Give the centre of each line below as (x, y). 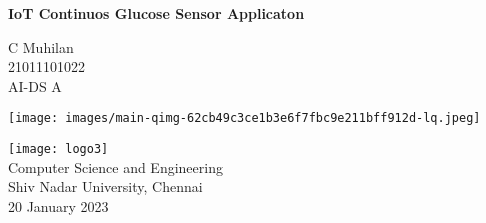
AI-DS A (35, 85)
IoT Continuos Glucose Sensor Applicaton (156, 13)
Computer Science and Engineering (115, 166)
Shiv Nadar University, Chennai (105, 186)
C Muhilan (41, 46)
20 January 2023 (58, 205)
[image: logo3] (58, 149)
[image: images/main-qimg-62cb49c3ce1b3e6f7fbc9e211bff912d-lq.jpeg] (244, 118)
